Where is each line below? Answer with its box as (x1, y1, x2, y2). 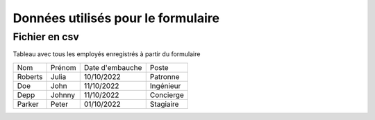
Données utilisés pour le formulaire (12, 10, 220, 26)
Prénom (50, 62, 76, 72)
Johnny (50, 90, 76, 100)
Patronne (149, 71, 180, 81)
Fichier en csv (12, 31, 79, 43)
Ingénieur (149, 80, 181, 90)
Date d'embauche (83, 62, 142, 72)
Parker (17, 99, 39, 109)
